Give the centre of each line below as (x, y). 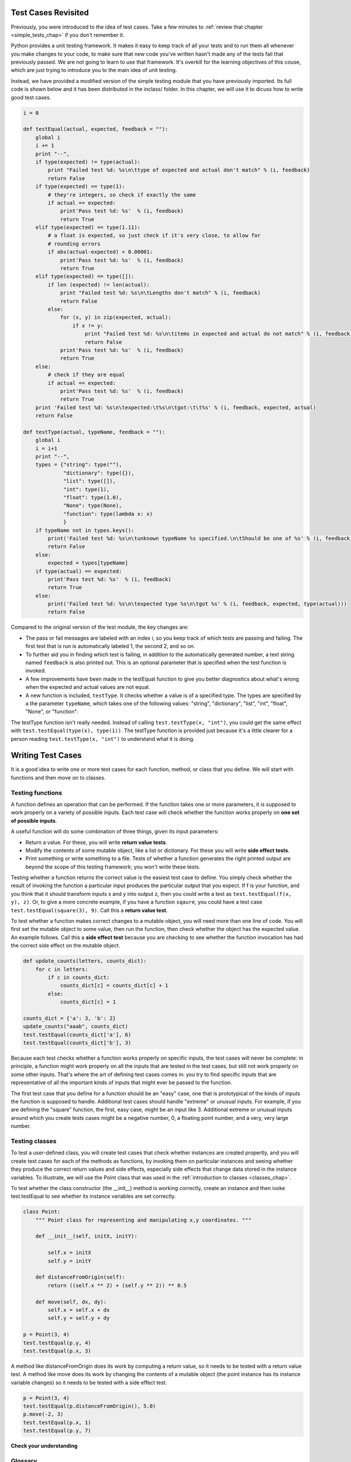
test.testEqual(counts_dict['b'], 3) (77, 1043)
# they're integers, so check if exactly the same (122, 195)
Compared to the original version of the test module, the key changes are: (100, 627)
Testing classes (34, 1141)
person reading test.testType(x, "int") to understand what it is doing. (103, 739)
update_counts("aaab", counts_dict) (76, 1027)
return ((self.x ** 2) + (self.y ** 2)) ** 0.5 (117, 1285)
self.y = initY (70, 1261)
